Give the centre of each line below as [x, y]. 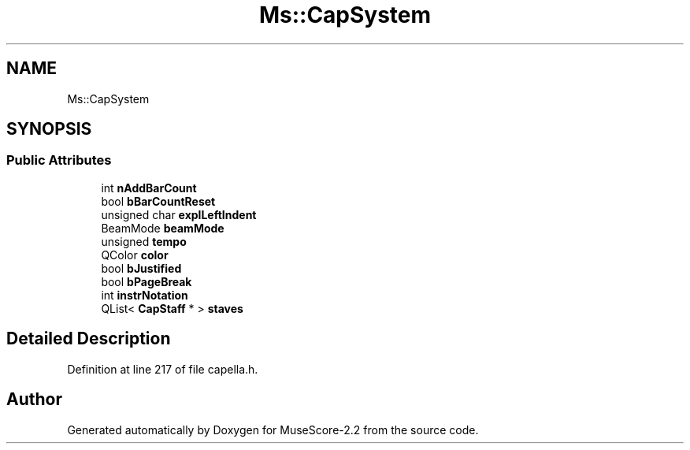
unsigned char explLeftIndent [179, 214]
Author [34, 400]
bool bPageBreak [147, 281]
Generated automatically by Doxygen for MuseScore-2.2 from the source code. [273, 430]
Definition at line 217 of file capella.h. [163, 369]
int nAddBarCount [149, 188]
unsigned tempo [144, 241]
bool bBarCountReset [158, 201]
